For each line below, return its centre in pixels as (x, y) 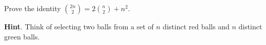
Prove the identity (33, 8)
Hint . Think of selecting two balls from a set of (79, 26)
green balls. (22, 36)
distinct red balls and (196, 26)
